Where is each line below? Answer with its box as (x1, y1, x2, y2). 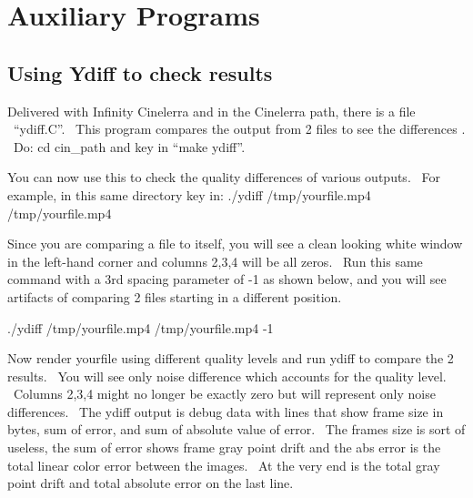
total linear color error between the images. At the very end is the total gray (7, 455, 440, 474)
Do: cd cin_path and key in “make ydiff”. (13, 137, 246, 156)
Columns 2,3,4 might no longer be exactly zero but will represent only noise (13, 384, 436, 403)
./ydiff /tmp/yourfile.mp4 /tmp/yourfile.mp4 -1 (7, 318, 274, 337)
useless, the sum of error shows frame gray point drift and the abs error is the (7, 438, 441, 457)
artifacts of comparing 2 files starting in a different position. (7, 287, 342, 306)
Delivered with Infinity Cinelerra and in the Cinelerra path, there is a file (7, 101, 416, 120)
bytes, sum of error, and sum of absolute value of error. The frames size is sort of (7, 420, 466, 439)
